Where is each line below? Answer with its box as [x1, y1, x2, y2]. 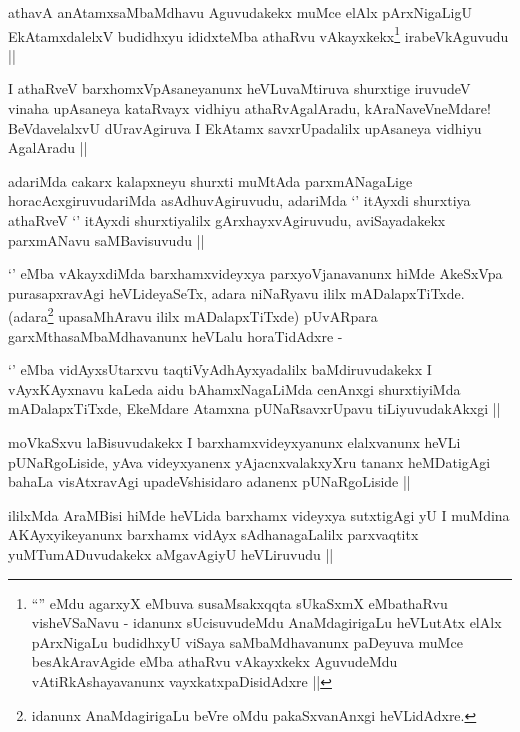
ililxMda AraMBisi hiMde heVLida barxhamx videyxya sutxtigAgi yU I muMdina [8, 504, 510, 525]
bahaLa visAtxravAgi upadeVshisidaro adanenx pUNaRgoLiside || [8, 471, 411, 492]
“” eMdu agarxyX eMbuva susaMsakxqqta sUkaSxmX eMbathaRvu [31, 592, 448, 613]
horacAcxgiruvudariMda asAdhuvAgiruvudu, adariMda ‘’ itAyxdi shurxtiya [8, 190, 471, 211]
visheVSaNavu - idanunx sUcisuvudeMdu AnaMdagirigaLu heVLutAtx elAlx [31, 612, 502, 633]
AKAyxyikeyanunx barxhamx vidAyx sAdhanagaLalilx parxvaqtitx [8, 524, 419, 545]
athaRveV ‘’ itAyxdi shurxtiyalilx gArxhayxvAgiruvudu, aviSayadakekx [8, 210, 446, 230]
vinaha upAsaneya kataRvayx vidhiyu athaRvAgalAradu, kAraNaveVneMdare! [8, 98, 491, 119]
